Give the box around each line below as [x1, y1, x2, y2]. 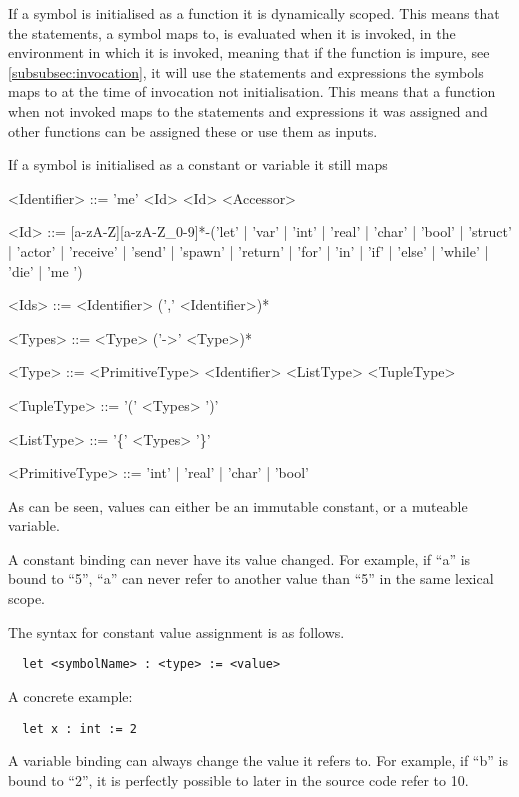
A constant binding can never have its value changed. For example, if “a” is [8, 548, 471, 569]
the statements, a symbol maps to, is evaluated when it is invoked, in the [8, 22, 456, 43]
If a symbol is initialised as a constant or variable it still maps [8, 154, 388, 175]
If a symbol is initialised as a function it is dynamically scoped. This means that [8, 3, 500, 23]
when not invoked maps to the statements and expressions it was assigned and [8, 100, 488, 121]
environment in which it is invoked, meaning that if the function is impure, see [8, 42, 490, 63]
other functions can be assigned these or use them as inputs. [8, 120, 378, 141]
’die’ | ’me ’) [8, 260, 83, 281]
